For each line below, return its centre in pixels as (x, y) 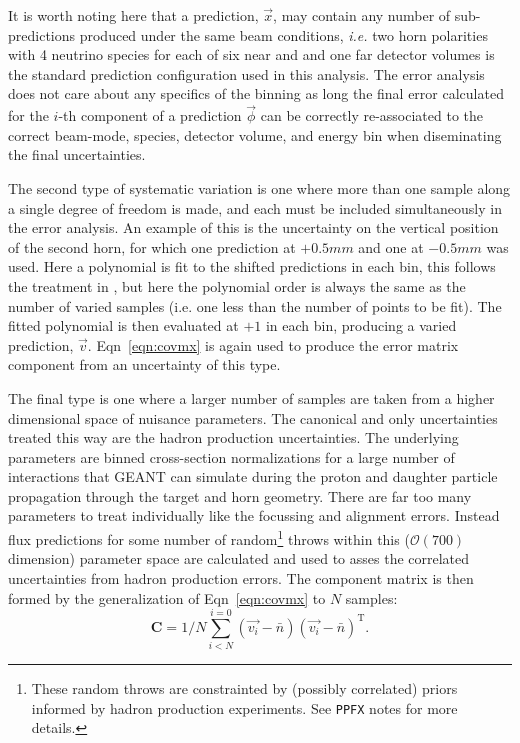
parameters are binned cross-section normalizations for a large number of (231, 456)
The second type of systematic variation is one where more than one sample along (259, 187)
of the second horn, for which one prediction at (152, 246)
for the (28, 115)
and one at (391, 246)
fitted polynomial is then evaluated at (123, 325)
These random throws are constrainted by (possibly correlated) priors (244, 688)
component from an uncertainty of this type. (144, 364)
